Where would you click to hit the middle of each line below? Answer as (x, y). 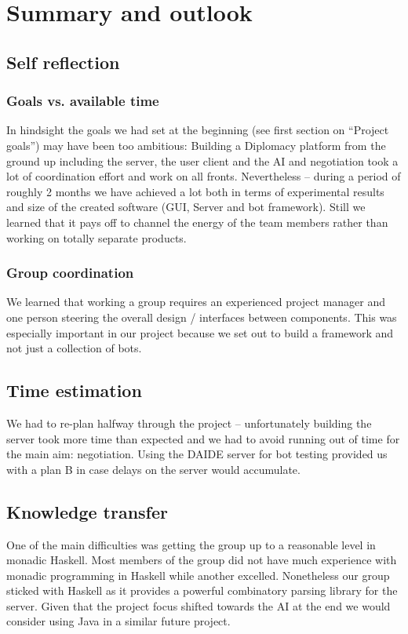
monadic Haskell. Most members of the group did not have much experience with (202, 560)
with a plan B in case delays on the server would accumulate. (153, 469)
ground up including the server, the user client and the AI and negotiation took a (202, 160)
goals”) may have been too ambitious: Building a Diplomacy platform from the (196, 145)
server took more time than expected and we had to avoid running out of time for (203, 438)
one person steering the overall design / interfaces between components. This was (202, 317)
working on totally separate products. (97, 237)
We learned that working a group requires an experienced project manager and (196, 302)
